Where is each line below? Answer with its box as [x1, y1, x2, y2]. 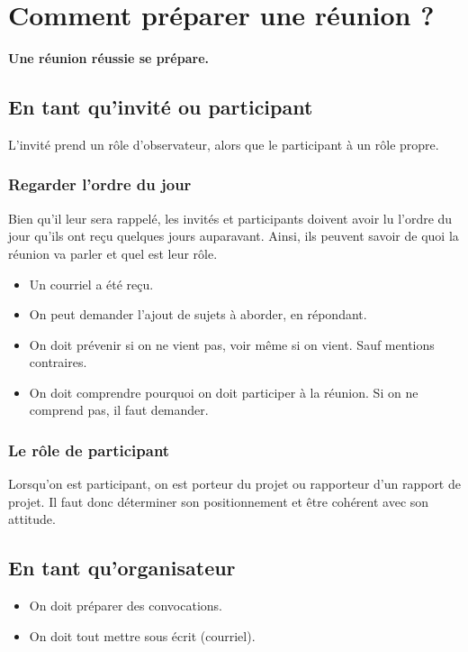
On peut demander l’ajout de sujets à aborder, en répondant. [29, 305, 367, 324]
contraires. [29, 353, 87, 372]
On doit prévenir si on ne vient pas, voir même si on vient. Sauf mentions [29, 335, 435, 354]
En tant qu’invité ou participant [8, 93, 313, 121]
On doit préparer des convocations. [29, 596, 222, 615]
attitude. [8, 510, 56, 528]
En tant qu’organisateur [8, 554, 236, 582]
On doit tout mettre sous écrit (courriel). [29, 626, 256, 645]
